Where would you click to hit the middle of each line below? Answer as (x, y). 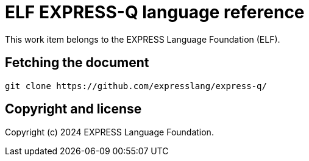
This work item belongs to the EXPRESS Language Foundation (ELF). (143, 39)
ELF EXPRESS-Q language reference (155, 12)
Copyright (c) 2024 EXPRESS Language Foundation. (109, 132)
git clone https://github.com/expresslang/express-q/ (136, 86)
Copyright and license (73, 109)
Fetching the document (77, 63)
